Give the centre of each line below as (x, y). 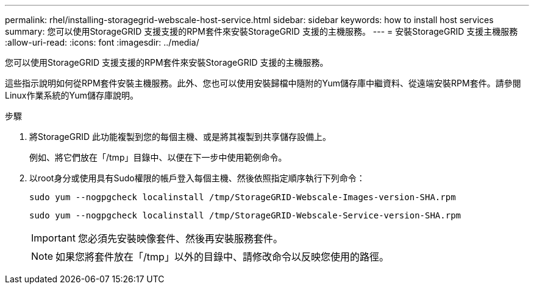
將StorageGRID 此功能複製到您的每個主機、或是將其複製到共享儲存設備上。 (180, 137)
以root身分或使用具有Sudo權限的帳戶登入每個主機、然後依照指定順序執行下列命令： (197, 178)
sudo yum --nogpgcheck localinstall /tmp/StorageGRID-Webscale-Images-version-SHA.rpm (243, 197)
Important (53, 238)
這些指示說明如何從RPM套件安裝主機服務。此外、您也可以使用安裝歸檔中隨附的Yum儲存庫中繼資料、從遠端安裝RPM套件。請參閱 (263, 83)
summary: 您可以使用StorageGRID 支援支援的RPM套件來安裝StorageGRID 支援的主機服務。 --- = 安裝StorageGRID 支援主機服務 (262, 31)
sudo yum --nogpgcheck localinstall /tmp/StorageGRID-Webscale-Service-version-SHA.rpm (245, 215)
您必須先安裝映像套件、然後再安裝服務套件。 (180, 239)
